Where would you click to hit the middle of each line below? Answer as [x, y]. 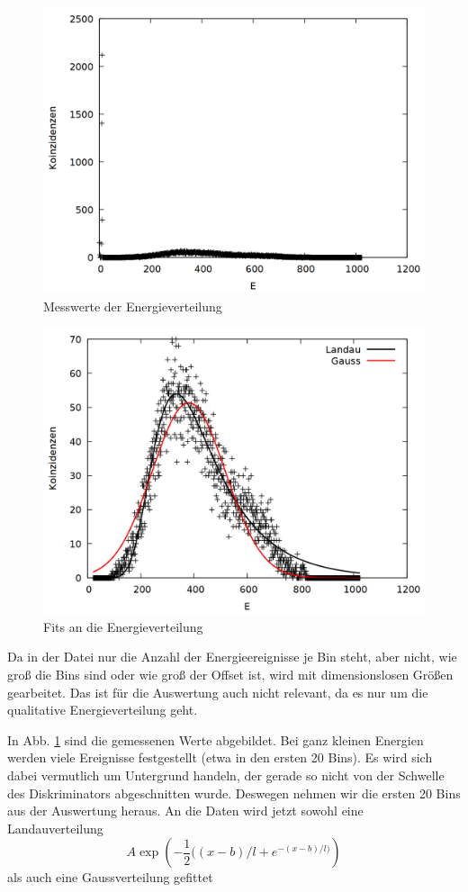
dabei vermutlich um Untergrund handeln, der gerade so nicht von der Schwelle [226, 775]
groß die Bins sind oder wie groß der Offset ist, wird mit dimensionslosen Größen [230, 674]
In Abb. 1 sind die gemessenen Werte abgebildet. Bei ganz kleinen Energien [216, 739]
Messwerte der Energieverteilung [133, 306]
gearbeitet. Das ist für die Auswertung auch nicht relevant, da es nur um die [218, 692]
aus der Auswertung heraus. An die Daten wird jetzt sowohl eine [185, 811]
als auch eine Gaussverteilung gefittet [110, 877]
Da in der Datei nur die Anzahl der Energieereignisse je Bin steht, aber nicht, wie [232, 657]
